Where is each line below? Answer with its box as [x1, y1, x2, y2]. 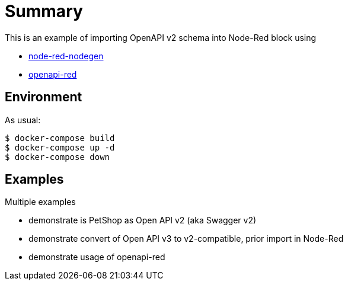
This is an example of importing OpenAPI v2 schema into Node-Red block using [5, 32, 317, 43]
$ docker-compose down [5, 152, 110, 162]
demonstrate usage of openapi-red [28, 252, 165, 262]
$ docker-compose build [5, 133, 115, 143]
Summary [5, 1, 83, 21]
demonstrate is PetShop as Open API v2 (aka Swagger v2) [28, 215, 257, 226]
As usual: [5, 114, 41, 125]
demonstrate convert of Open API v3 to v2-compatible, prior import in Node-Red [28, 233, 344, 244]
